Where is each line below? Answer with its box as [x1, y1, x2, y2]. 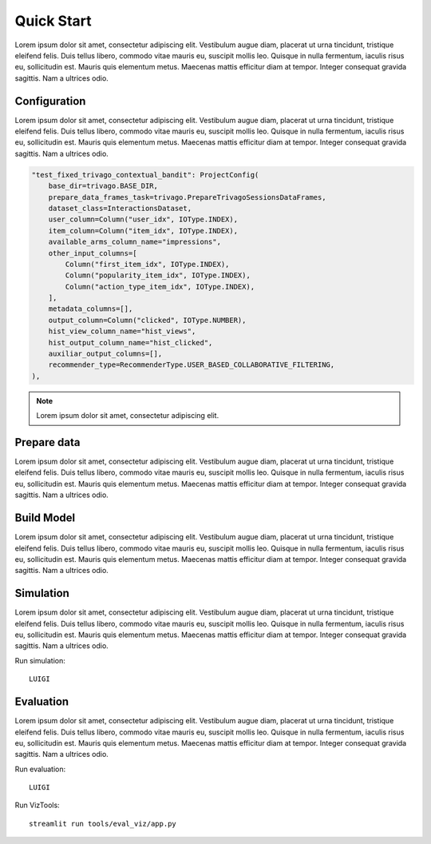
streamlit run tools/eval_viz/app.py [29, 819, 177, 828]
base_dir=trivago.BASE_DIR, [48, 181, 159, 191]
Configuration [14, 94, 86, 108]
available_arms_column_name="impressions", [48, 237, 221, 247]
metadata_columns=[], [48, 305, 133, 313]
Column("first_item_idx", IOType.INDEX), [65, 260, 230, 269]
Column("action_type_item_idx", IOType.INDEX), [65, 282, 255, 291]
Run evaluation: [14, 764, 66, 774]
